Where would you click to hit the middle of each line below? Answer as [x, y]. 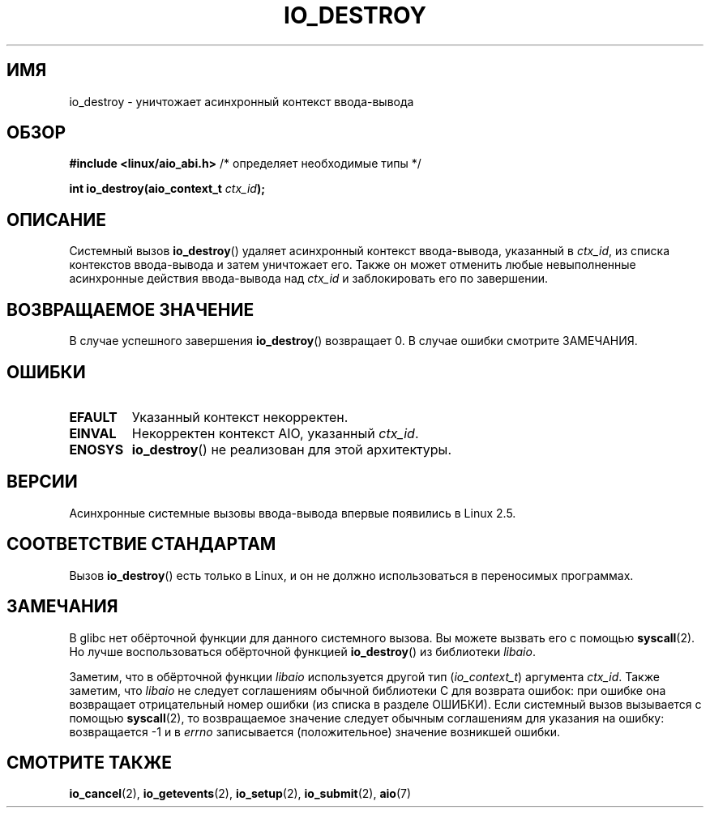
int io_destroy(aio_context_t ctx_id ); [167, 189]
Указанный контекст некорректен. [240, 417]
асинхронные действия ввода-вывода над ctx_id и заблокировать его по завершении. [309, 279]
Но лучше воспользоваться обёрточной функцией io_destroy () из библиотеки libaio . [302, 651]
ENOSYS [96, 449]
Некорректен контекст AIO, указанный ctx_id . [275, 433]
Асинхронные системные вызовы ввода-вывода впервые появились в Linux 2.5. [293, 513]
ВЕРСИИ [42, 482]
